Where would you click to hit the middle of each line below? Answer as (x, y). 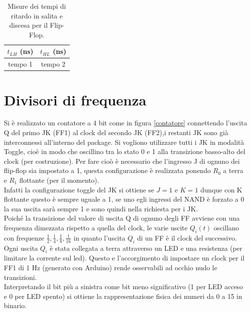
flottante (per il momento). (59, 180)
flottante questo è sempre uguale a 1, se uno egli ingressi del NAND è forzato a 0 (124, 199)
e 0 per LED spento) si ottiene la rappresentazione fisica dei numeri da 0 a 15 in (123, 296)
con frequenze (24, 237)
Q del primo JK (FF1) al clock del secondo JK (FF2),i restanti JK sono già (116, 132)
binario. (15, 305)
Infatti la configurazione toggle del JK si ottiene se (79, 189)
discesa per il (29, 25)
